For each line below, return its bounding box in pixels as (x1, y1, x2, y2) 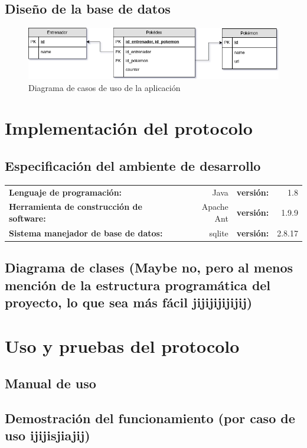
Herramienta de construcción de (9, 200, 142, 213)
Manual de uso (5, 374, 96, 392)
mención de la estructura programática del (5, 275, 271, 294)
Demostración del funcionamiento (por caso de (5, 409, 295, 427)
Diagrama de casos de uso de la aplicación (28, 81, 181, 93)
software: (9, 212, 46, 225)
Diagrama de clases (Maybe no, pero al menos (5, 258, 293, 277)
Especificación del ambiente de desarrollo (5, 157, 261, 175)
